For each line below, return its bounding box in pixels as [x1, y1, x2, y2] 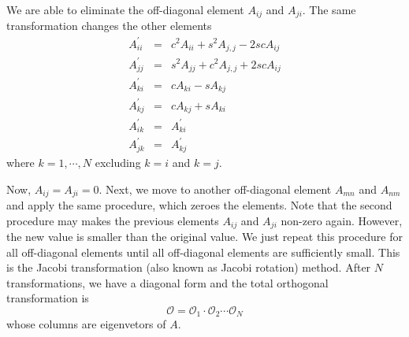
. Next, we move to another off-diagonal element [99, 180, 332, 197]
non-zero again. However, [281, 212, 403, 228]
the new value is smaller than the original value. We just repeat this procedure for [6, 228, 403, 245]
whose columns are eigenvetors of [6, 316, 166, 332]
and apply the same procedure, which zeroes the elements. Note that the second [6, 197, 392, 213]
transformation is [6, 290, 89, 306]
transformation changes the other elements [6, 17, 212, 34]
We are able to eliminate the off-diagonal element [6, 2, 244, 17]
